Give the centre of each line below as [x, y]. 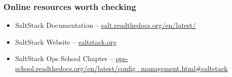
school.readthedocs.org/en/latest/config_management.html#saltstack [121, 68]
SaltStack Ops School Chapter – [64, 58]
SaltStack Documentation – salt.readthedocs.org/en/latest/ [106, 25]
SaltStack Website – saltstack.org [66, 41]
